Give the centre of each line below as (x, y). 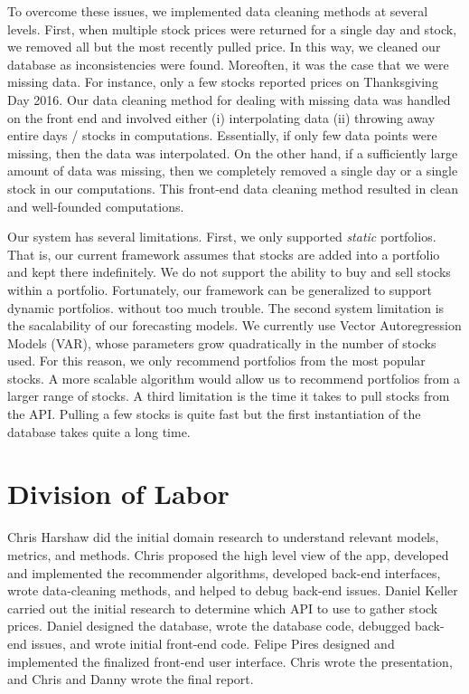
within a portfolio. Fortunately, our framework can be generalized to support (220, 289)
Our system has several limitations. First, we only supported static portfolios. (222, 237)
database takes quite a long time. (99, 431)
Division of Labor (118, 494)
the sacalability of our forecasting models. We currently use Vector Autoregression (234, 325)
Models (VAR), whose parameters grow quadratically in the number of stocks (222, 342)
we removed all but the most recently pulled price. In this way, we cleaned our (224, 47)
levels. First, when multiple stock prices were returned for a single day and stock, (232, 29)
